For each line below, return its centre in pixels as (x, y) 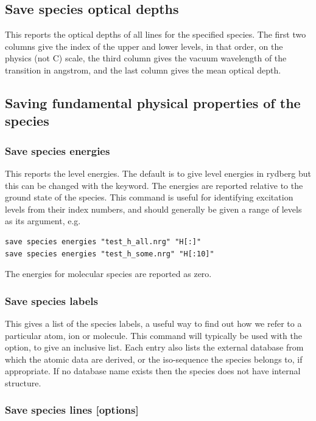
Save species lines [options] (72, 410)
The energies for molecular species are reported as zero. (108, 274)
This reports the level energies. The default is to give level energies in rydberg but (158, 173)
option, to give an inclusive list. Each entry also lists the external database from (154, 347)
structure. (23, 382)
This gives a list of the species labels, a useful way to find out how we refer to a (153, 323)
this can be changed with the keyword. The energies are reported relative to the (154, 185)
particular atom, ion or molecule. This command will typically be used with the (153, 335)
